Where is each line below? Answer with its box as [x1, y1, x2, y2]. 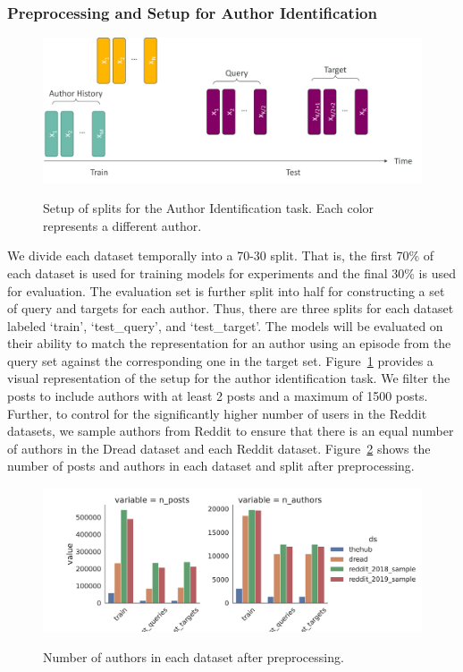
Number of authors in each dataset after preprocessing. [43, 647, 344, 666]
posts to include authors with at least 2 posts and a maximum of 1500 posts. [7, 387, 428, 405]
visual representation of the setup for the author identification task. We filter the [7, 369, 450, 387]
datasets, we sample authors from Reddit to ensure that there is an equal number [7, 421, 454, 440]
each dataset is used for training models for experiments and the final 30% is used [7, 263, 456, 282]
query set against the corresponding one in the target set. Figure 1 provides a [7, 351, 434, 370]
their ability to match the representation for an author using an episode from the [7, 334, 451, 353]
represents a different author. [43, 216, 202, 234]
